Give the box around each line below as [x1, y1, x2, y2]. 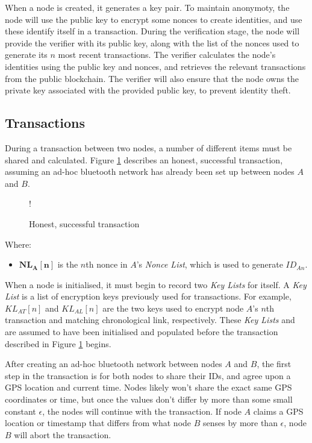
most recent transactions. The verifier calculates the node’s [58, 48, 276, 61]
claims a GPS [253, 404, 304, 417]
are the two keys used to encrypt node [102, 301, 244, 314]
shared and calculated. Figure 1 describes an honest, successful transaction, [5, 153, 283, 166]
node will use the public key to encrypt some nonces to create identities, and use [5, 13, 302, 25]
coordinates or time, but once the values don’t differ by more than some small [5, 393, 293, 406]
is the [57, 258, 78, 271]
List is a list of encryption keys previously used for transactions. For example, [5, 290, 292, 303]
